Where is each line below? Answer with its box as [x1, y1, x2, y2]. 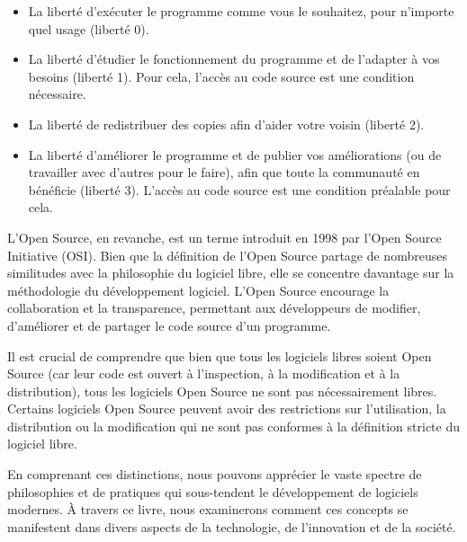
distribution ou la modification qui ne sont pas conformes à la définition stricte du [7, 416, 460, 435]
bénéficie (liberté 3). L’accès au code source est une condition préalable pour [28, 180, 451, 199]
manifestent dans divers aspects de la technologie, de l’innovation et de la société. [7, 517, 456, 536]
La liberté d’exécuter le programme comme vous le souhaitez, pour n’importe [28, 2, 454, 20]
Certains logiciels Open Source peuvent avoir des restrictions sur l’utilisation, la [7, 399, 446, 418]
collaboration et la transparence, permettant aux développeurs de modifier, [7, 298, 421, 317]
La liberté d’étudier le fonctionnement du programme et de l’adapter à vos [28, 49, 440, 68]
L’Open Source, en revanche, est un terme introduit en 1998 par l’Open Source [7, 227, 442, 246]
